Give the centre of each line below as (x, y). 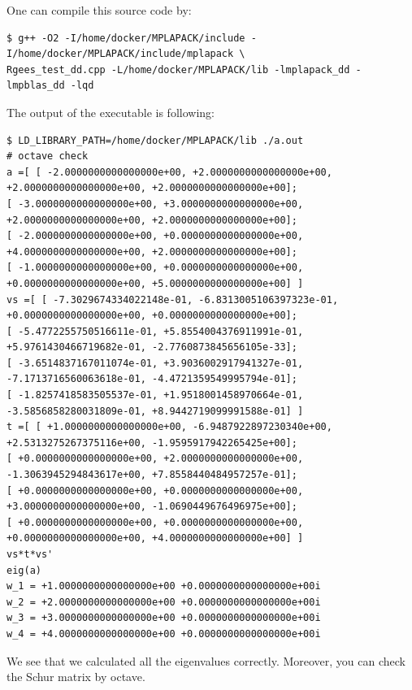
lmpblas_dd (36, 86)
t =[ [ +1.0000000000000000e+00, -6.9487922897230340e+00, (169, 427)
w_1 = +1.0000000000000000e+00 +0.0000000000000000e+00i (164, 586)
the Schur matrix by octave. (76, 677)
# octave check (48, 156)
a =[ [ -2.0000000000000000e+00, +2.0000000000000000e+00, (169, 172)
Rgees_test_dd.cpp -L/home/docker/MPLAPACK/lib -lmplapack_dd (178, 69)
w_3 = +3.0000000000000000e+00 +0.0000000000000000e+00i (164, 618)
